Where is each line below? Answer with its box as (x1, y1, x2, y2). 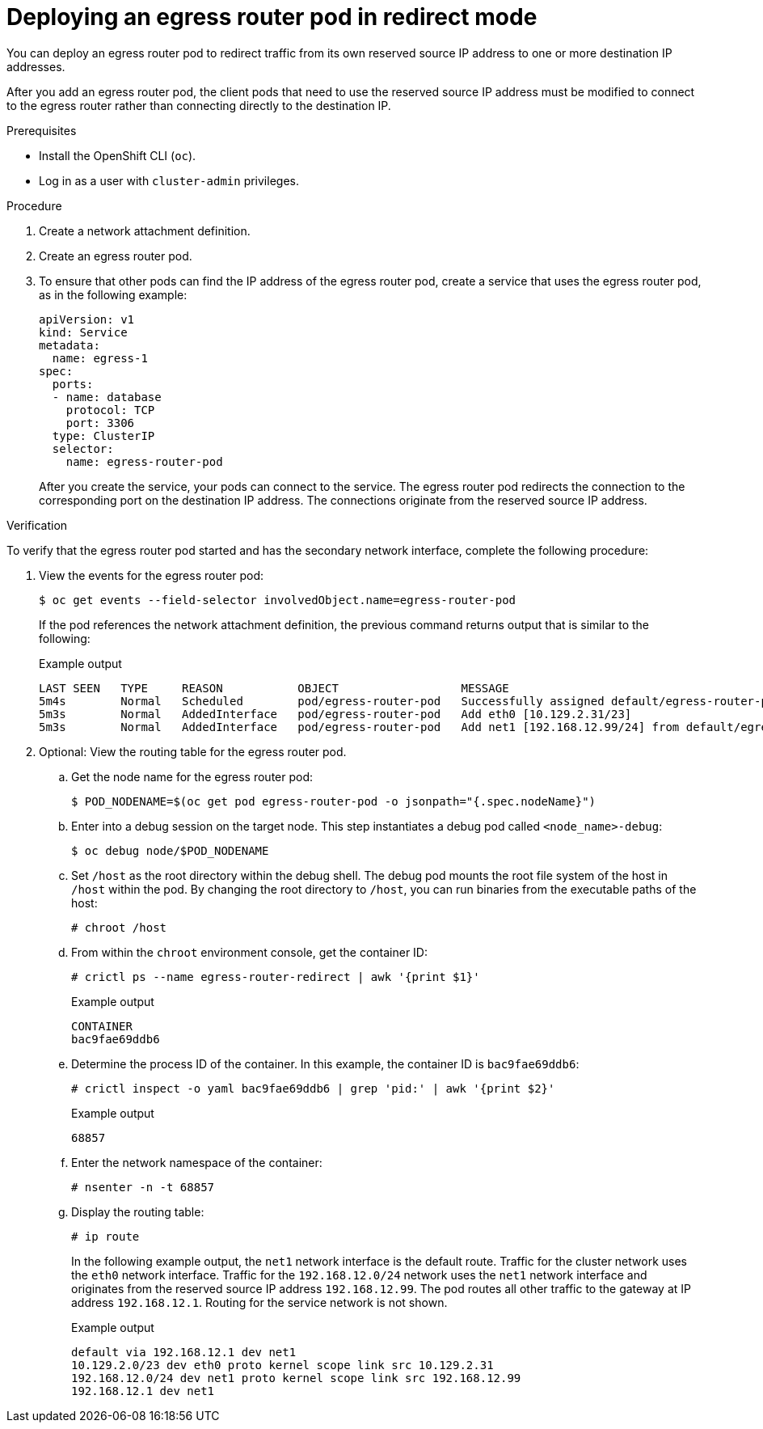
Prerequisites (6, 123, 77, 137)
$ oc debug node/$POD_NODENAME (71, 843, 269, 857)
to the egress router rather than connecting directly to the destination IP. (6, 98, 391, 112)
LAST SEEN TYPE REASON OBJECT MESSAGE (39, 681, 509, 695)
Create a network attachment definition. (39, 223, 251, 238)
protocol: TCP (65, 403, 155, 416)
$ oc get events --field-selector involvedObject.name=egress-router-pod (39, 593, 516, 607)
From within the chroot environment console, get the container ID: (71, 945, 428, 959)
